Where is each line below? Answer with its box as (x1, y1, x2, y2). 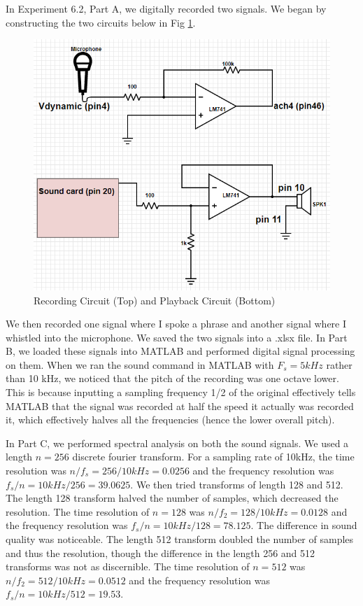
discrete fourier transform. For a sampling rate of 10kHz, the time (72, 449, 355, 464)
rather (326, 357, 353, 372)
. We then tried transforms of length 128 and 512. (130, 477, 343, 491)
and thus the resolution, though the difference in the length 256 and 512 (6, 545, 315, 560)
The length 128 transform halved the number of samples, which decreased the (6, 491, 339, 505)
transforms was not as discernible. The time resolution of (6, 559, 250, 574)
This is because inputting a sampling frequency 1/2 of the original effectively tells (6, 385, 356, 400)
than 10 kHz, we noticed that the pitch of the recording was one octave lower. (6, 371, 339, 386)
